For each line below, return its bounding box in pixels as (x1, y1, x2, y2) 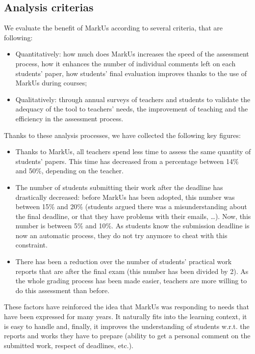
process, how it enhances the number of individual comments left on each (15, 58, 236, 68)
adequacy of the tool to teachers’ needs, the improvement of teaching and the (15, 104, 248, 114)
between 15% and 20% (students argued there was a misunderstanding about (15, 201, 247, 212)
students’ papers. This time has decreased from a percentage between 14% (15, 156, 239, 166)
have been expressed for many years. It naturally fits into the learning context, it (4, 311, 247, 322)
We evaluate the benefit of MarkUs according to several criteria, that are (4, 23, 223, 33)
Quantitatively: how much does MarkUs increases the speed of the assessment (15, 49, 249, 59)
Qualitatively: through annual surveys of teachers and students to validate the (15, 94, 251, 104)
